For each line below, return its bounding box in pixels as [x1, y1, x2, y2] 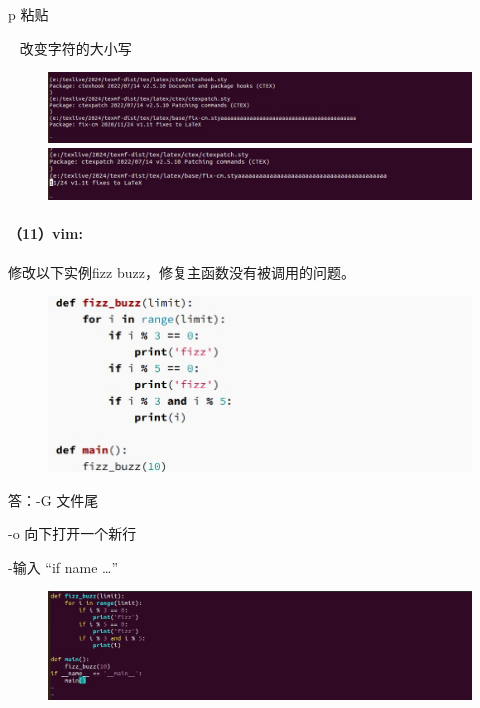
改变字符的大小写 [19, 37, 132, 58]
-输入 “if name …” [8, 556, 119, 577]
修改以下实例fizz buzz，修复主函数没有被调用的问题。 [8, 261, 355, 282]
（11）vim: [8, 223, 83, 244]
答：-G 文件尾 [8, 489, 99, 510]
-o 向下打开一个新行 [8, 523, 137, 544]
